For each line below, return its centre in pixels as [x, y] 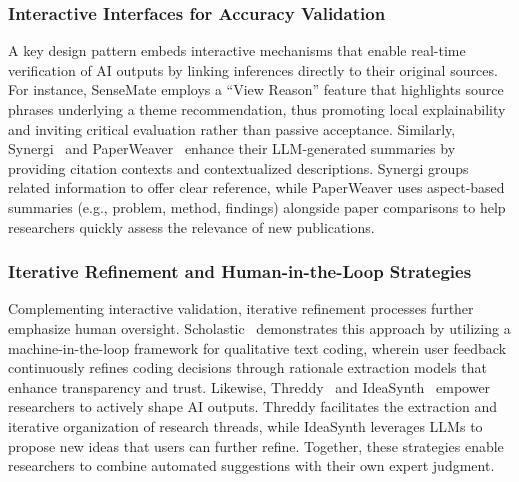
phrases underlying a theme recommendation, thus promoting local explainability [257, 109]
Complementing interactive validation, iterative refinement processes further [241, 308]
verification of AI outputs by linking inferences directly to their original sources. [253, 69]
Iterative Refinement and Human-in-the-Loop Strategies [240, 271]
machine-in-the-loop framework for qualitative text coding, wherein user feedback [257, 347]
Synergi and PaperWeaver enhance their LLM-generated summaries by [232, 148]
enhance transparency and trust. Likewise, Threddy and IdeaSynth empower [249, 386]
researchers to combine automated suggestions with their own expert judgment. [251, 465]
